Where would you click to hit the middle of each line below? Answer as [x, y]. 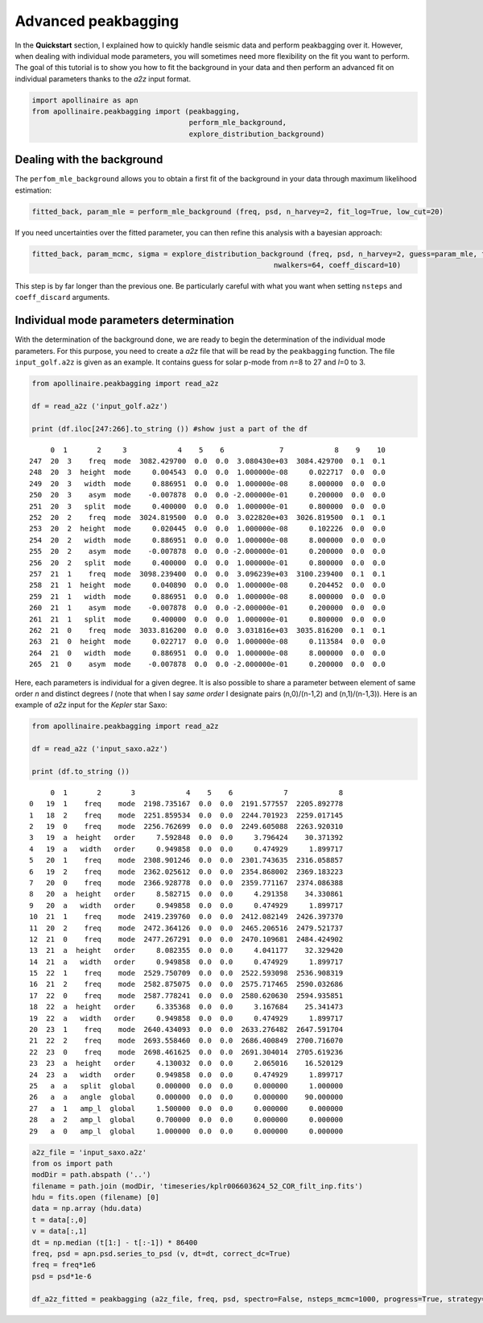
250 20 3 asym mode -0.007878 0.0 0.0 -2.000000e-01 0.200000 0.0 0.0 [208, 495]
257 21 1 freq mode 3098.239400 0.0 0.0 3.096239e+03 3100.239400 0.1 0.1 [208, 574]
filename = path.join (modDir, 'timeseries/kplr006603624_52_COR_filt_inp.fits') [198, 1186]
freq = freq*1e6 [64, 1265]
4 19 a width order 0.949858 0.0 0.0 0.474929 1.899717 [186, 849]
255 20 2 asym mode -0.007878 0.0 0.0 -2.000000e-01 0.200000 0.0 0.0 [208, 551]
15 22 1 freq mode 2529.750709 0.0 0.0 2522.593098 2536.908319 [186, 973]
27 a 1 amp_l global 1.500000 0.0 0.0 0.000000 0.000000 [186, 1108]
